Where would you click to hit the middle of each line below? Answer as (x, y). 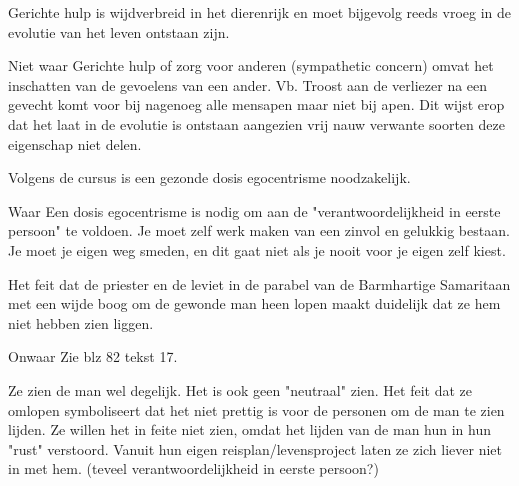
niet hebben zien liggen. (81, 322)
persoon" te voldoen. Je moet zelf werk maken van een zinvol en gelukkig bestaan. (259, 230)
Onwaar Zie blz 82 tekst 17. (93, 356)
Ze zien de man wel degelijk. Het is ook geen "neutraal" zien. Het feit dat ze (240, 389)
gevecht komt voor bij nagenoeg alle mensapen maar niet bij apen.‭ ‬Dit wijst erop (256, 104)
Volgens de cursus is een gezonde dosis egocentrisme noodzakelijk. (209, 177)
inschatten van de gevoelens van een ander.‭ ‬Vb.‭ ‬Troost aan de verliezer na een (248, 84)
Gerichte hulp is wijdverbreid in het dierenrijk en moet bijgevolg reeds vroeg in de (259, 12)
